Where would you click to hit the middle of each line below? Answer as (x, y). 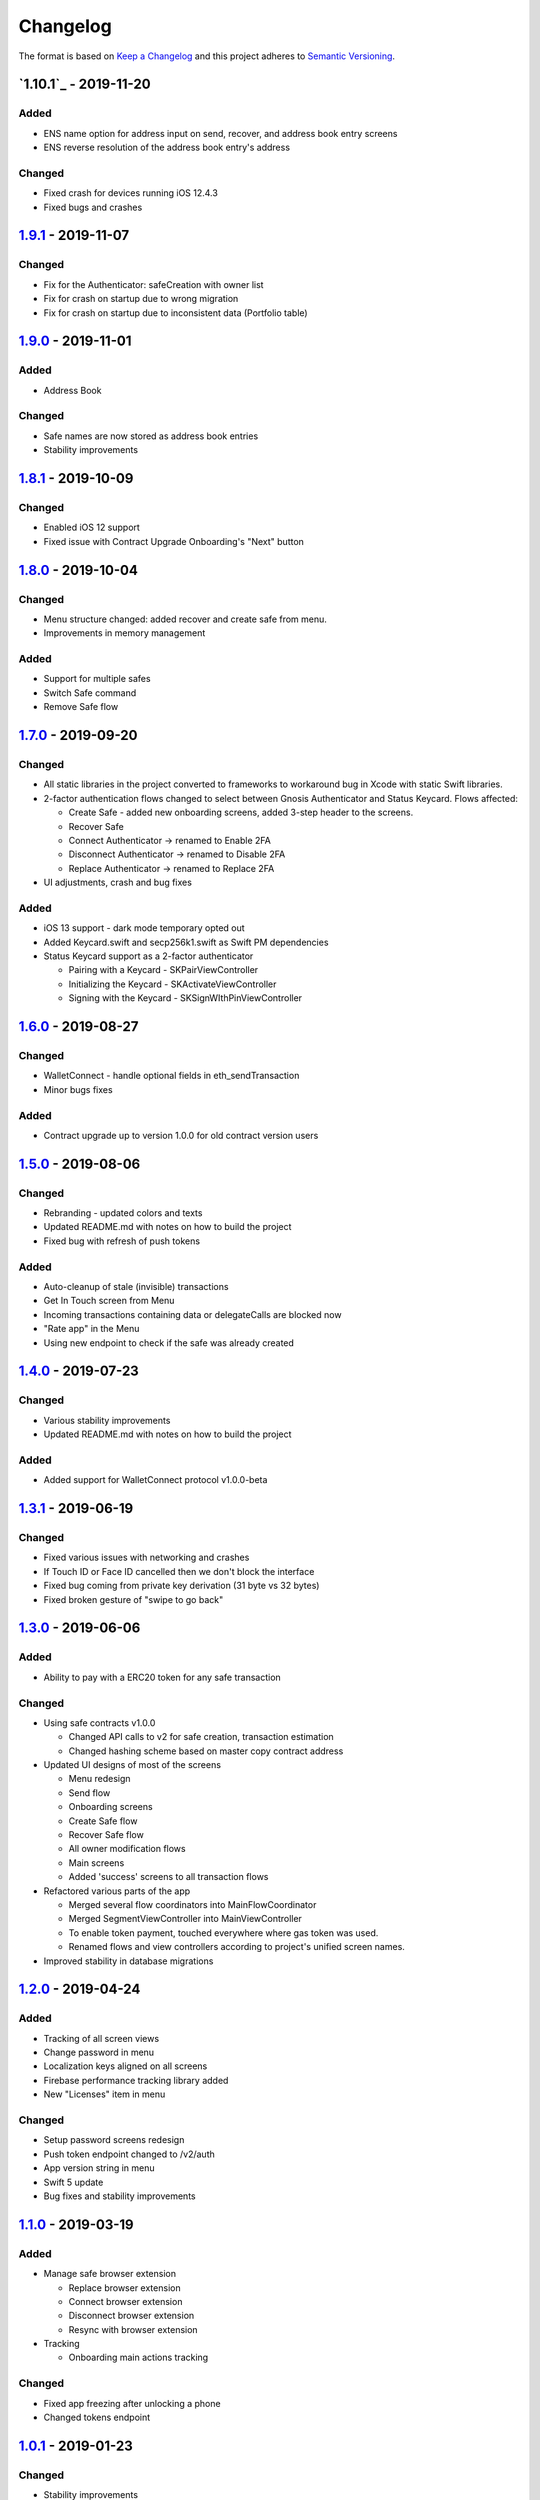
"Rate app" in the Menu (91, 1329)
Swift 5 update (73, 2182)
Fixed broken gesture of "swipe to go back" (133, 1599)
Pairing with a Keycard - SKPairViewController (163, 970)
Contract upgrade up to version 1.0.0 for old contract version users (181, 1135)
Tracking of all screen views (101, 2038)
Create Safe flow (103, 1821)
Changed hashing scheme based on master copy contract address (206, 1751)
